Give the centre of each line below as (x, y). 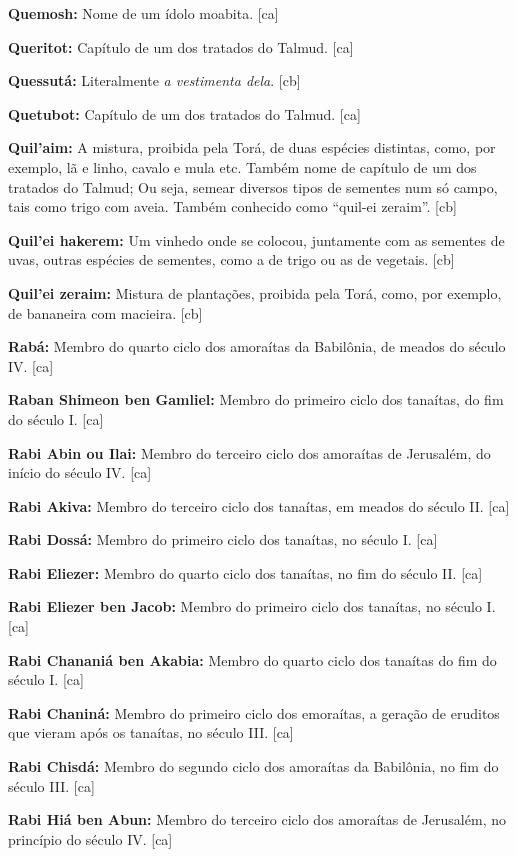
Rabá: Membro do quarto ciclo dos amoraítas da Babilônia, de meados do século (257, 346)
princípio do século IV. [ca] (90, 838)
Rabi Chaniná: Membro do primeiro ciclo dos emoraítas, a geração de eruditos (254, 712)
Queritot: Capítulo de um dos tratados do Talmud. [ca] (181, 46)
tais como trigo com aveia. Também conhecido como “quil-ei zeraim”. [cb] (232, 206)
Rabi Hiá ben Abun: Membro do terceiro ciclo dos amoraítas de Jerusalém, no (257, 819)
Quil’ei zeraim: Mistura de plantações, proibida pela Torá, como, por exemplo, (255, 292)
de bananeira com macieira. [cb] (105, 312)
